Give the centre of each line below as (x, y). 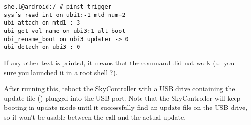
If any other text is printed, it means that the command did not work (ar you (119, 62)
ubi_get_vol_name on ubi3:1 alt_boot (65, 31)
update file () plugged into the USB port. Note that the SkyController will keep (122, 98)
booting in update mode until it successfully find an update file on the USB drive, (126, 107)
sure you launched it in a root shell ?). (61, 72)
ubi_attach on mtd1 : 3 (42, 23)
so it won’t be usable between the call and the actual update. (95, 117)
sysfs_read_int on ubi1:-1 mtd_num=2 (65, 15)
